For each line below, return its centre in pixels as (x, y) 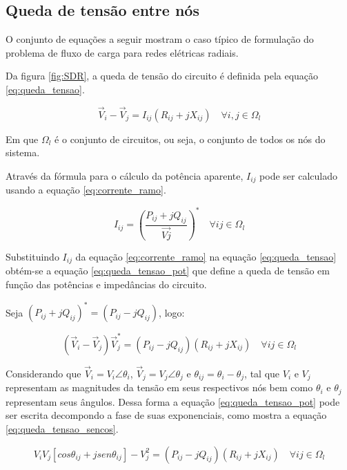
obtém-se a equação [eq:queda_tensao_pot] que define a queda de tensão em (168, 271)
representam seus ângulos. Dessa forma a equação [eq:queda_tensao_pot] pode (173, 401)
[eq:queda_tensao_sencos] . (62, 429)
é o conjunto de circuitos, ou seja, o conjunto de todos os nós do (190, 139)
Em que (22, 139)
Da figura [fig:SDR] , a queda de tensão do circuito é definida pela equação (162, 76)
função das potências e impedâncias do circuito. (106, 284)
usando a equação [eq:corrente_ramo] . (86, 190)
